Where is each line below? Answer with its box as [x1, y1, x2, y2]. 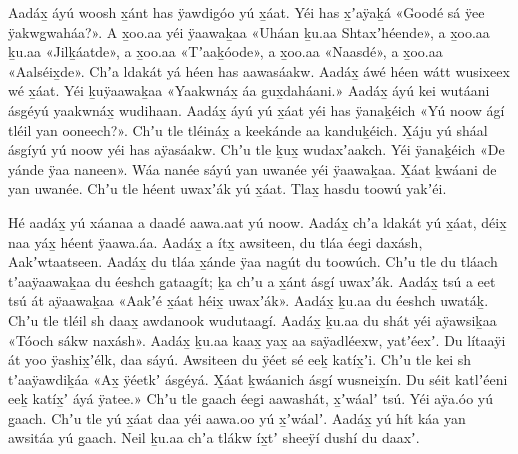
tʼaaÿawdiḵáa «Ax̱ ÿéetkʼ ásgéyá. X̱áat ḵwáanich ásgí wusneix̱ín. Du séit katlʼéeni [8, 368, 508, 389]
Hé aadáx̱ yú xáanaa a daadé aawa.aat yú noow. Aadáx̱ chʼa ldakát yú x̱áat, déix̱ [8, 211, 507, 232]
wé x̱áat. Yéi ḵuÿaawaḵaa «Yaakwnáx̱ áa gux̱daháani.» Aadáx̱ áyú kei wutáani [8, 80, 490, 101]
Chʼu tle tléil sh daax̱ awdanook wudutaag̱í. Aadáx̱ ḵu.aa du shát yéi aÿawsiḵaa [8, 309, 497, 330]
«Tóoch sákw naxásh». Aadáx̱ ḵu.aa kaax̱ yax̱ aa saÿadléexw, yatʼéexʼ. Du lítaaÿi [8, 329, 506, 350]
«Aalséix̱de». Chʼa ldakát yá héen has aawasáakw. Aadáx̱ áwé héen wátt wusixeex [8, 60, 510, 81]
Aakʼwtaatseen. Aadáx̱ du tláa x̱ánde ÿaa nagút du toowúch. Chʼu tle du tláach [8, 251, 498, 272]
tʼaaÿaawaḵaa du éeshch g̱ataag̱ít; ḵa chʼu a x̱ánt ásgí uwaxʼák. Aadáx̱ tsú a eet [8, 270, 496, 291]
